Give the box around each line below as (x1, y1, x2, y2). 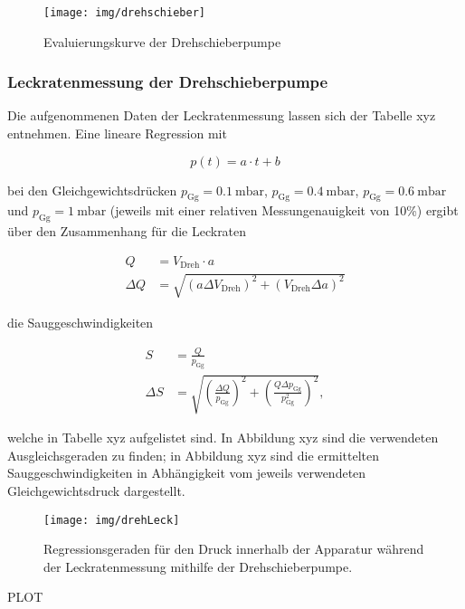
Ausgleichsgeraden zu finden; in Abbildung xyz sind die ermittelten (7, 445, 380, 464)
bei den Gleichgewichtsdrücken (7, 180, 177, 199)
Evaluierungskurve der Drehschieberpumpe (43, 32, 281, 51)
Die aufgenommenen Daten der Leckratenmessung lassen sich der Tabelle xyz (7, 106, 436, 125)
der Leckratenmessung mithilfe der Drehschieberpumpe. (43, 557, 353, 576)
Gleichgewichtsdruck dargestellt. (7, 481, 185, 500)
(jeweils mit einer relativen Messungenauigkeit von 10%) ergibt (109, 201, 459, 220)
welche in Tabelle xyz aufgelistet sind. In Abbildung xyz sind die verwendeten (7, 428, 439, 447)
